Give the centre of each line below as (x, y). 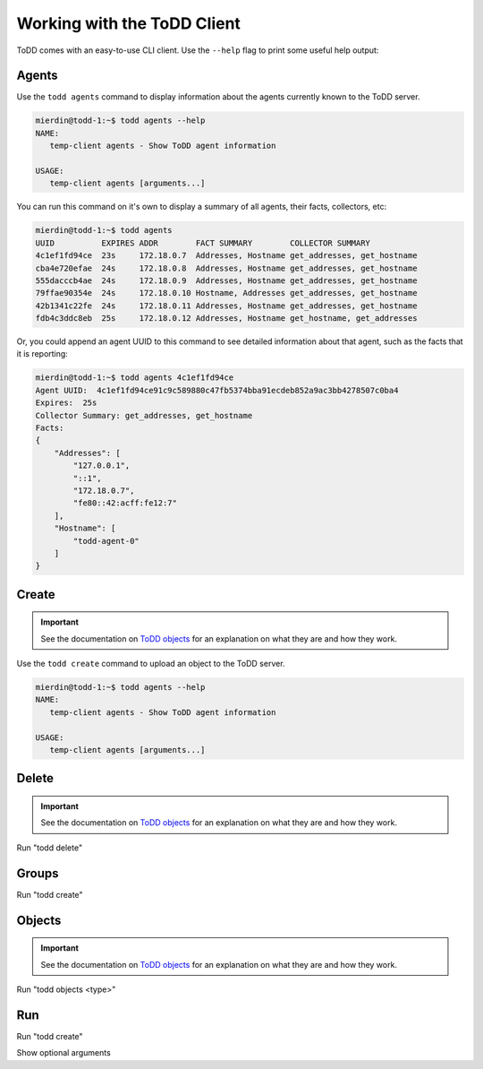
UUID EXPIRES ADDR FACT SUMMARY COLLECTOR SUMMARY (203, 243)
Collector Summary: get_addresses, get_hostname (144, 415)
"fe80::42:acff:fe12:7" (125, 503)
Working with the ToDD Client (129, 23)
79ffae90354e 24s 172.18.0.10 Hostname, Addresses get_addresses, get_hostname (226, 293)
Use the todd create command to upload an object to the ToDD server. (151, 664)
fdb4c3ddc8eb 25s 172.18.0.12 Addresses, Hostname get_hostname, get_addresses (226, 319)
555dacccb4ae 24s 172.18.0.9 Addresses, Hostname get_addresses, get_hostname (226, 280)
